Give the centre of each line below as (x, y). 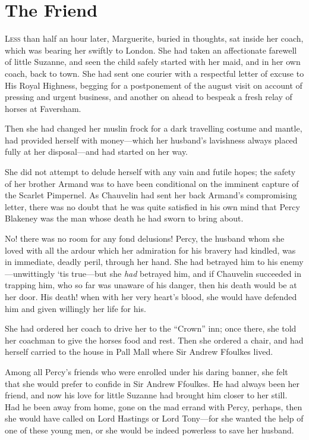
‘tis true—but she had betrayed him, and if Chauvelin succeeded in (179, 273)
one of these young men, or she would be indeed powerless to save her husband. (149, 430)
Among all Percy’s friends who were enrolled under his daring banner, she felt (146, 371)
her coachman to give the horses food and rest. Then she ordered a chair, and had (154, 340)
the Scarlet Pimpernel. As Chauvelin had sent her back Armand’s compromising (151, 195)
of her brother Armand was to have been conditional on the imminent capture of (152, 183)
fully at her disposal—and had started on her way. (96, 152)
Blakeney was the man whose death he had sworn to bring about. (124, 218)
